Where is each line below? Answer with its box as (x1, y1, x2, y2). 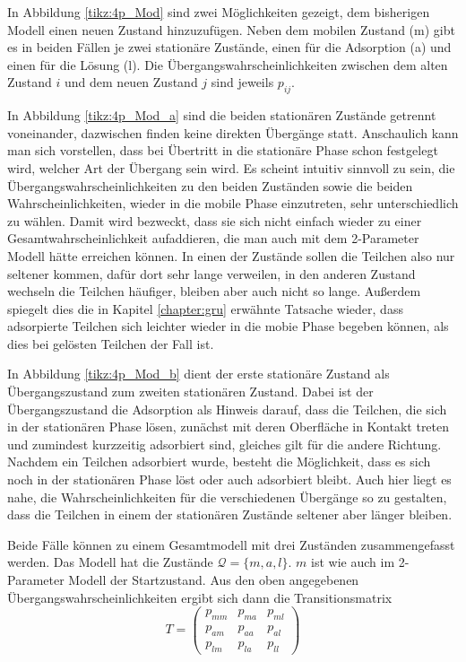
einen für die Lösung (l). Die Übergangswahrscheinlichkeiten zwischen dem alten (7, 55, 448, 74)
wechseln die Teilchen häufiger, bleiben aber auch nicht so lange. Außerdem (7, 282, 421, 301)
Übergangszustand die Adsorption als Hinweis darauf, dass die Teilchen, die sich (7, 399, 447, 418)
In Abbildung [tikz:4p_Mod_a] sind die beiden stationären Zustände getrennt (7, 106, 436, 125)
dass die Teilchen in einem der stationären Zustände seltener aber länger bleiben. (7, 505, 453, 524)
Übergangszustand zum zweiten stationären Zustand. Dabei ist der (7, 382, 374, 401)
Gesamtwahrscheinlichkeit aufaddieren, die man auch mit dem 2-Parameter (7, 229, 419, 248)
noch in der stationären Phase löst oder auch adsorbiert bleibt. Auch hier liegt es (7, 470, 452, 489)
